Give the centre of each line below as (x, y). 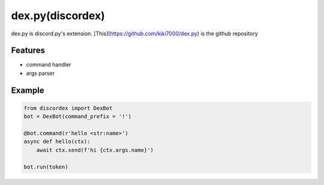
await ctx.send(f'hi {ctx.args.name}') (95, 150)
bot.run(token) (46, 167)
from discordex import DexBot (68, 108)
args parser (40, 73)
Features (28, 51)
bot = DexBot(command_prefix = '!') (78, 116)
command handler (49, 65)
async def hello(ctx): (57, 142)
